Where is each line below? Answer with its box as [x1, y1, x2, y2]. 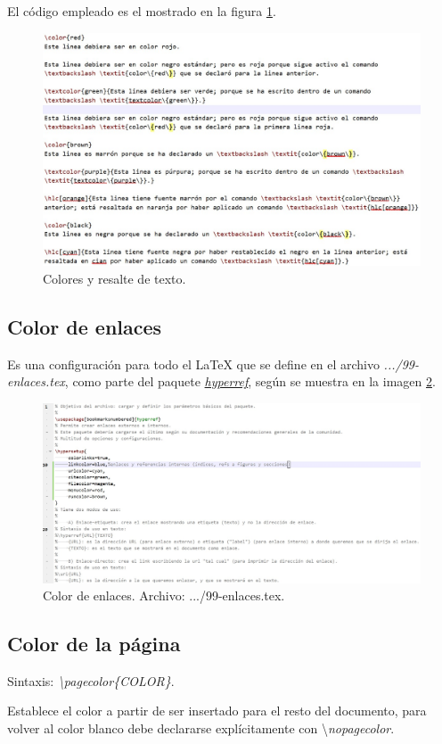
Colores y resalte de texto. [43, 269, 186, 287]
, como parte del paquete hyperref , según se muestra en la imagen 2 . [64, 372, 436, 391]
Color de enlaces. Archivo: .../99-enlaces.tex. [43, 586, 285, 605]
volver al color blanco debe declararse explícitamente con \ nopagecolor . [7, 719, 395, 738]
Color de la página [7, 630, 181, 657]
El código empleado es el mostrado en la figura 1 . [7, 2, 276, 20]
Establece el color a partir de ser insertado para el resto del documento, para [7, 701, 427, 720]
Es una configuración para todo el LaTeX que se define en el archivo [7, 354, 380, 373]
